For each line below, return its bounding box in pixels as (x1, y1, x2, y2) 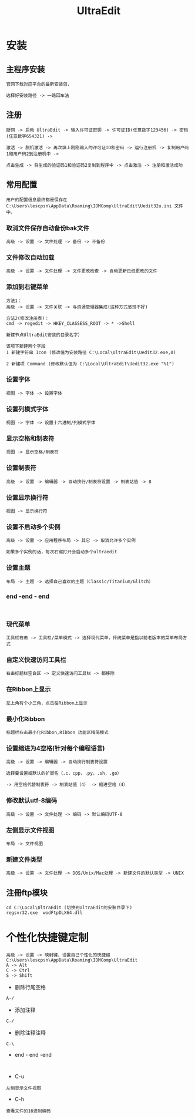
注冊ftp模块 (6, 888, 48, 898)
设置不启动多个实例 (6, 523, 60, 531)
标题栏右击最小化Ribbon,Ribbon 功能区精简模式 (6, 730, 109, 735)
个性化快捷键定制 (6, 931, 89, 945)
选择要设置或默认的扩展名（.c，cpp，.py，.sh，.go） (6, 771, 122, 777)
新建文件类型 (6, 855, 43, 863)
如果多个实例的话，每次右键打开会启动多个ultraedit (6, 549, 117, 555)
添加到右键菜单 (6, 283, 49, 291)
